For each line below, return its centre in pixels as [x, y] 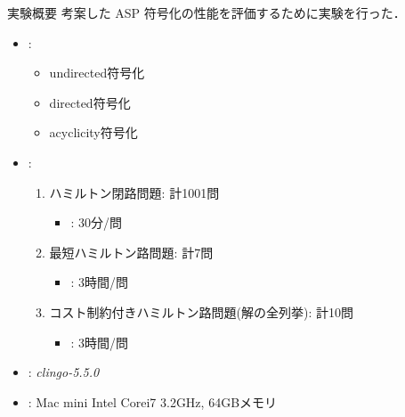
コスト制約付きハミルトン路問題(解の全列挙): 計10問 [202, 311]
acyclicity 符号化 [93, 132]
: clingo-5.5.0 [64, 372]
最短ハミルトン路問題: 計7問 [131, 252]
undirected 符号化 [97, 73]
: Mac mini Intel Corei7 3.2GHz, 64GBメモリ [153, 401]
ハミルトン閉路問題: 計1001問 [134, 192]
